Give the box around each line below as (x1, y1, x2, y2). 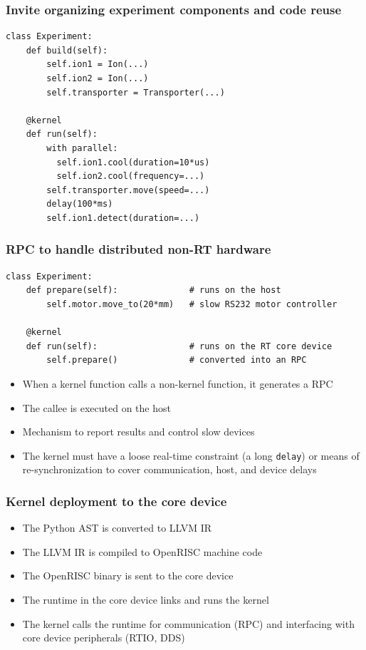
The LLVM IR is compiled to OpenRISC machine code (22, 544, 263, 559)
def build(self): (26, 45, 108, 56)
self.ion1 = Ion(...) (46, 59, 149, 70)
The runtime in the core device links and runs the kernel (22, 592, 269, 607)
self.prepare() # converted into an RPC (46, 355, 307, 366)
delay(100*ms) (46, 199, 113, 210)
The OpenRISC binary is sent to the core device (22, 568, 234, 583)
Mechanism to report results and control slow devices (22, 424, 255, 439)
